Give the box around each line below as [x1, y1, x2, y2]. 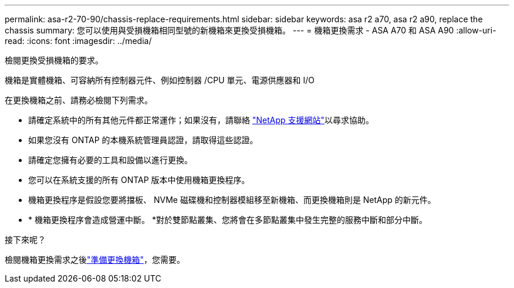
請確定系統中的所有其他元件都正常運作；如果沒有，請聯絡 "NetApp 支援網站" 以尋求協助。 [28, 115, 374, 125]
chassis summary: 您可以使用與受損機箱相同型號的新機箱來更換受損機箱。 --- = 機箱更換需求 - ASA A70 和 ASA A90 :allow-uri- [5, 25, 496, 35]
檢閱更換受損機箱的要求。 [5, 55, 103, 65]
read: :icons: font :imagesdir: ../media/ [5, 36, 152, 46]
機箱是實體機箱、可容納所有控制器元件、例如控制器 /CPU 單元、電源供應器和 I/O [5, 75, 315, 85]
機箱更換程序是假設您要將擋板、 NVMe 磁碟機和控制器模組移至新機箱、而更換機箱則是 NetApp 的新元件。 [28, 195, 436, 205]
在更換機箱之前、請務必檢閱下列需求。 [5, 95, 153, 105]
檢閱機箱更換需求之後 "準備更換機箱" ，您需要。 [5, 255, 185, 265]
